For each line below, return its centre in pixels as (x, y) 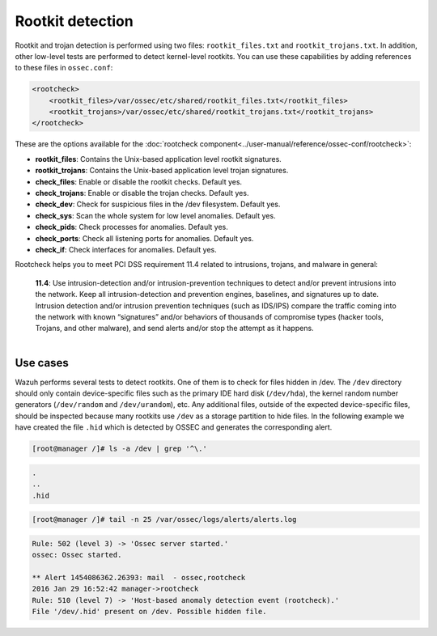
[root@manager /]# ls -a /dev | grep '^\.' (120, 449)
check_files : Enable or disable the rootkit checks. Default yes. (139, 181)
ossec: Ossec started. (77, 555)
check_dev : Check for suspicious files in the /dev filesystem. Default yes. (158, 204)
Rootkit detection (74, 21)
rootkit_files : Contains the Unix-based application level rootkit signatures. (159, 159)
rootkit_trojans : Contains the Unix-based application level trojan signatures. (162, 171)
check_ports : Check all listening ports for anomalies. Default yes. (144, 238)
